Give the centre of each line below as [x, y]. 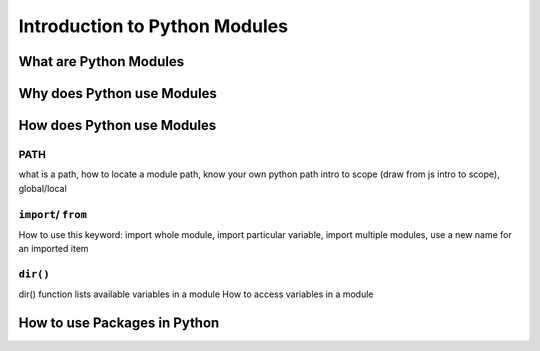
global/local [42, 188]
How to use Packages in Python [119, 323]
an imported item [53, 249]
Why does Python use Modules [117, 93]
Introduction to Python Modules [153, 26]
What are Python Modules [101, 61]
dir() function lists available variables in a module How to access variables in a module [196, 294]
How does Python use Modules [117, 125]
